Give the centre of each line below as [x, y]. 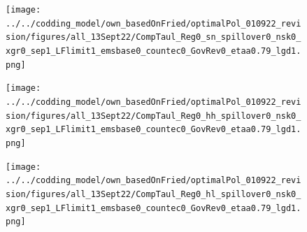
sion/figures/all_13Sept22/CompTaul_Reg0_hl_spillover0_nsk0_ [153, 194]
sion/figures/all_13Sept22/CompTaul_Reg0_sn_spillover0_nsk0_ [153, 37]
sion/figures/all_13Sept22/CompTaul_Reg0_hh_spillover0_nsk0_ [153, 116]
